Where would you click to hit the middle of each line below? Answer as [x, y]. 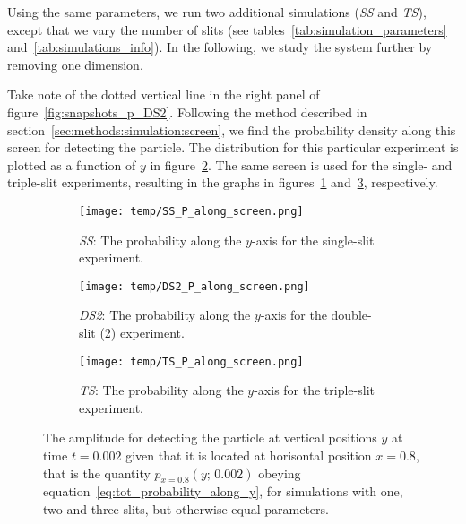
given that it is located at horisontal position [249, 455]
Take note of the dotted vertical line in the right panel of [164, 94]
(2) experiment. [142, 333]
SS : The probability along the [160, 240]
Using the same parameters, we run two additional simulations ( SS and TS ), [217, 12]
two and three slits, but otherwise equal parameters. [186, 509]
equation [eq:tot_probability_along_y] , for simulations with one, [223, 491]
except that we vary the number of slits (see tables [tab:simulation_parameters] [227, 29]
